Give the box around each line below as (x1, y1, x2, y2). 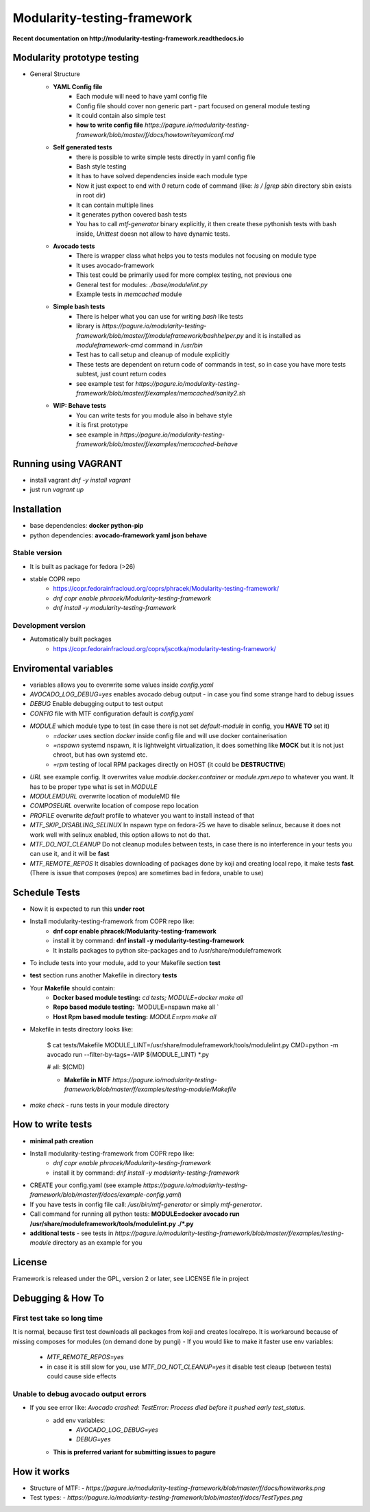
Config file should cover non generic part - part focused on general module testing (76, 101, 310, 110)
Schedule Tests (12, 886, 81, 898)
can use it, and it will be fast (29, 850, 110, 858)
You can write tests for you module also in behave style (76, 411, 233, 419)
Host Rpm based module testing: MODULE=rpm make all (53, 1012, 217, 1021)
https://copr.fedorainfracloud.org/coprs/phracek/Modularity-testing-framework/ (53, 585, 280, 593)
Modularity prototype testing (12, 52, 140, 64)
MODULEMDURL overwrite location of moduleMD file (29, 792, 181, 800)
